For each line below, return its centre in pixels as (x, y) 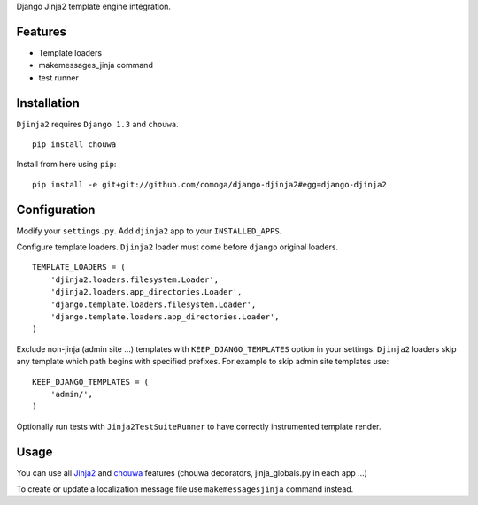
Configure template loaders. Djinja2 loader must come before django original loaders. (177, 247)
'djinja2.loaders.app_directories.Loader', (146, 292)
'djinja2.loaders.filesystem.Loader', (135, 279)
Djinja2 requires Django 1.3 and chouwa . (97, 124)
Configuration (56, 209)
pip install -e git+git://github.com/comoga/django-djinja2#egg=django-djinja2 (209, 184)
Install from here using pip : (66, 165)
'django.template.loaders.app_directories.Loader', (165, 317)
